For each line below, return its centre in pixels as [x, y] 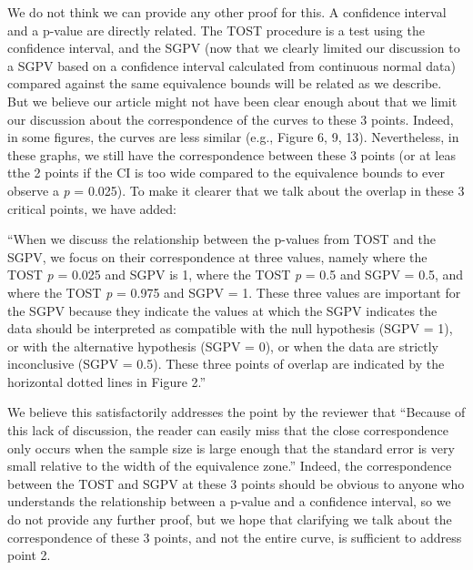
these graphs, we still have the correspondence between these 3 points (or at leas [231, 154]
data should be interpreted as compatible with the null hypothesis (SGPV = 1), [230, 328]
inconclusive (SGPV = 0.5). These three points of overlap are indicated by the [226, 364]
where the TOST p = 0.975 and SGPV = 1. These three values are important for [234, 292]
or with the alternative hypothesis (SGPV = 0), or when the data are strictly [223, 346]
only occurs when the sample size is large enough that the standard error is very [231, 448]
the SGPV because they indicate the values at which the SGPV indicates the [222, 310]
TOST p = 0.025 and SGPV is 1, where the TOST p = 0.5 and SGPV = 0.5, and [236, 275]
